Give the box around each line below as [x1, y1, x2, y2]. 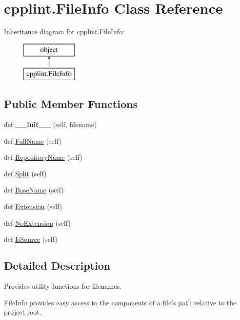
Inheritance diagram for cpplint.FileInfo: [4, 26, 124, 37]
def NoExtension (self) [4, 217, 71, 228]
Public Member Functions [4, 96, 138, 111]
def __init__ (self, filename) [4, 119, 97, 129]
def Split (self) [4, 168, 47, 178]
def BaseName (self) [4, 185, 64, 195]
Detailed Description [4, 258, 111, 273]
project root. [4, 307, 41, 317]
